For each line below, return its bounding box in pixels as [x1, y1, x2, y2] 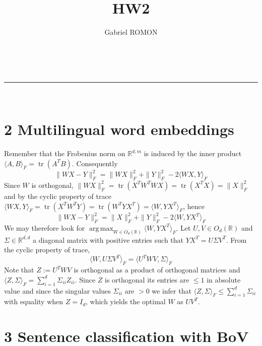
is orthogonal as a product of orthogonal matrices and [74, 264, 240, 275]
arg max [89, 225, 113, 232]
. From [226, 234, 247, 245]
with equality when [4, 296, 63, 307]
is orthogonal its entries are [105, 274, 189, 285]
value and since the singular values [4, 285, 111, 296]
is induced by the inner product [144, 148, 242, 159]
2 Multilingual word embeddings [4, 119, 234, 140]
